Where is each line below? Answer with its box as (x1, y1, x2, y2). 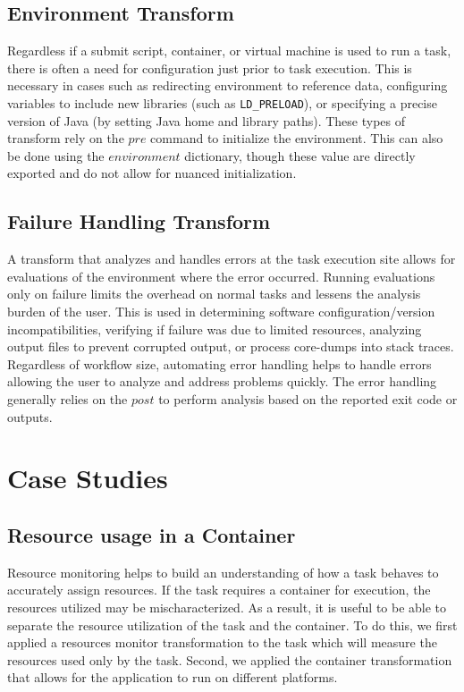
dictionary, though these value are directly (184, 146, 416, 165)
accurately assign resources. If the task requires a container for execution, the (7, 580, 431, 599)
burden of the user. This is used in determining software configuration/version (7, 302, 435, 320)
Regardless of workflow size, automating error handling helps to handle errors (7, 354, 432, 373)
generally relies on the (7, 389, 128, 408)
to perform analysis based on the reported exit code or (158, 389, 458, 408)
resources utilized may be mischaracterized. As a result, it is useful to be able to (7, 597, 447, 616)
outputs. (7, 407, 53, 426)
